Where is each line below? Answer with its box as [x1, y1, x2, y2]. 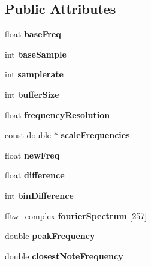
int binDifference [5, 189, 74, 201]
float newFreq [5, 148, 60, 161]
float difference [5, 169, 65, 181]
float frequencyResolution [5, 108, 110, 121]
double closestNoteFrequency [5, 249, 123, 262]
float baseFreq [5, 28, 61, 40]
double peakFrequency [5, 229, 95, 242]
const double [5, 128, 52, 141]
